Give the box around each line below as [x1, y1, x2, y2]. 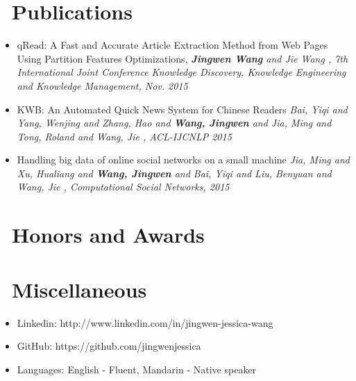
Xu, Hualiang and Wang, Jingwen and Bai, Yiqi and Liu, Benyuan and [17, 165, 332, 180]
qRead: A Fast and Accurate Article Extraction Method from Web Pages [17, 38, 328, 52]
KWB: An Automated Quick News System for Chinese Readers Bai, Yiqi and [17, 102, 348, 116]
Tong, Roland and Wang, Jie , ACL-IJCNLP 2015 [17, 129, 232, 143]
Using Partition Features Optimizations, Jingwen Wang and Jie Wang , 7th [17, 51, 348, 65]
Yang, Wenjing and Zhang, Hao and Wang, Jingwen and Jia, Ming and [17, 115, 332, 130]
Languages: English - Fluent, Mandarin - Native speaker [17, 362, 257, 376]
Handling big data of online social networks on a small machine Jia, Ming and [17, 152, 350, 167]
